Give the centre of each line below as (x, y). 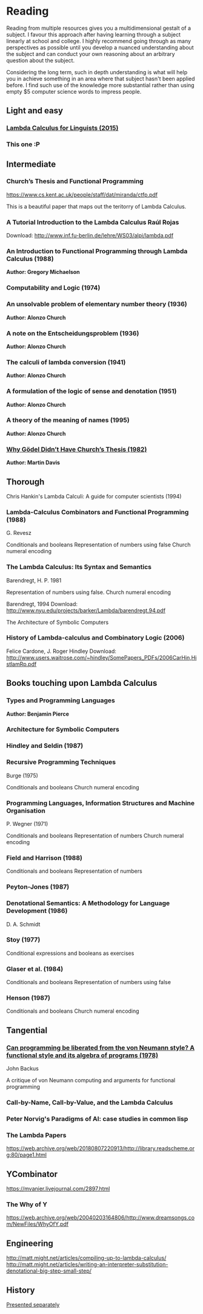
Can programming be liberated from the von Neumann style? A (101, 1047)
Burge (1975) (22, 775)
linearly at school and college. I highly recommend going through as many (99, 41)
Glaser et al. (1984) (35, 969)
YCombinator (32, 1174)
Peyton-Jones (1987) (38, 887)
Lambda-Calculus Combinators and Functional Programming (98, 512)
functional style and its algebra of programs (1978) (82, 1055)
